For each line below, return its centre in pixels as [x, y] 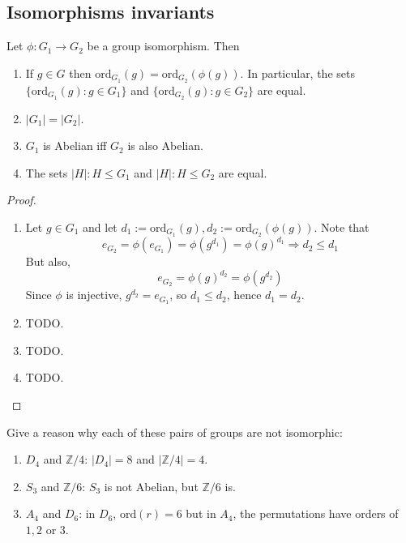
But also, [48, 261]
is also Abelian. [165, 145]
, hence [244, 295]
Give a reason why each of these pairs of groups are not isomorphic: [175, 432]
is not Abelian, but [151, 486]
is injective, [94, 295]
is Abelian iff [75, 145]
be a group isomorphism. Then [163, 46]
